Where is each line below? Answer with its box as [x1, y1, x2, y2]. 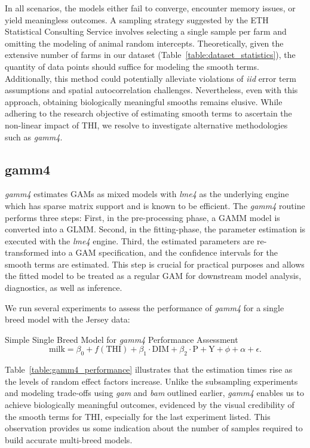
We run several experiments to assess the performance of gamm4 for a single [5, 301, 284, 314]
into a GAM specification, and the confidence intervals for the [51, 246, 278, 259]
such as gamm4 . [5, 130, 63, 143]
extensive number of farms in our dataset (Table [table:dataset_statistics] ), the [5, 48, 296, 61]
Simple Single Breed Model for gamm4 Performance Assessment [5, 333, 238, 345]
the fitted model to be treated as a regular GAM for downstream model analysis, [5, 269, 302, 282]
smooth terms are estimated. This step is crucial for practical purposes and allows [5, 257, 305, 270]
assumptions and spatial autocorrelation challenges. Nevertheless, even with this [5, 84, 298, 96]
